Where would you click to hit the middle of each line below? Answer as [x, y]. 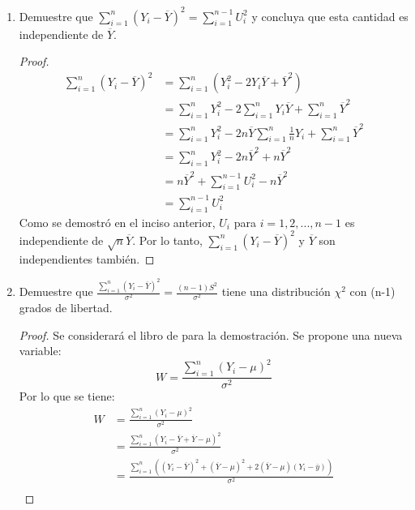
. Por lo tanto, [167, 240]
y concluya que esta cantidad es [330, 16]
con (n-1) [372, 291]
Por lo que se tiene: [67, 396]
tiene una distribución [276, 291]
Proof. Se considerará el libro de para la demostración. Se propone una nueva [211, 334]
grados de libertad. [66, 308]
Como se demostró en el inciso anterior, [117, 222]
